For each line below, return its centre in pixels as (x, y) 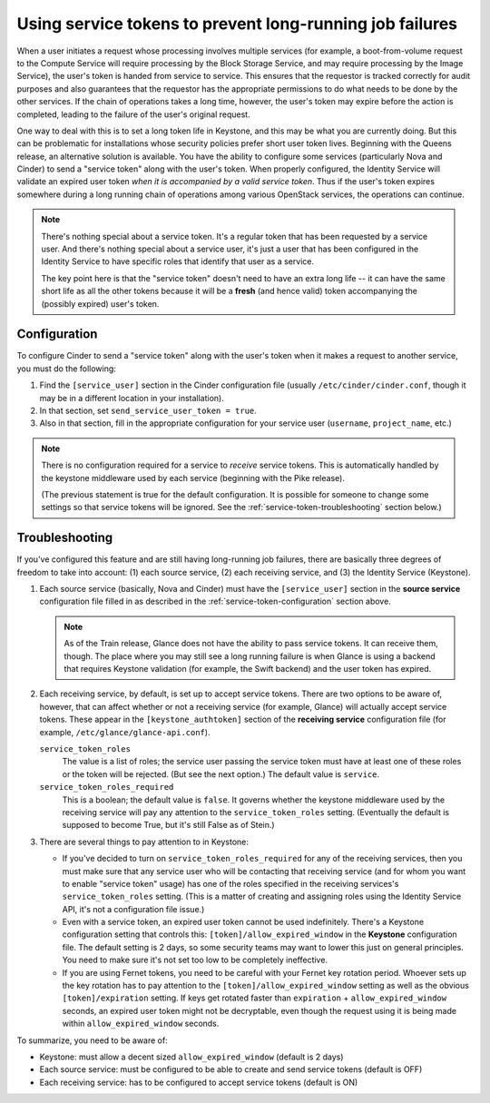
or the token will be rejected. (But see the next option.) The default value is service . (221, 774)
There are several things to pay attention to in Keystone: (144, 842)
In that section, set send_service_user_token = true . (148, 411)
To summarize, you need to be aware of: (92, 1040)
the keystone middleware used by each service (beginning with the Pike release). (193, 478)
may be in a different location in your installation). (132, 398)
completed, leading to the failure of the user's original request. (133, 114)
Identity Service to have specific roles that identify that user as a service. (178, 261)
